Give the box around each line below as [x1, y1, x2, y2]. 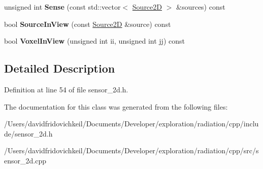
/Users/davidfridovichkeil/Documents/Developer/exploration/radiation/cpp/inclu [4, 118, 259, 129]
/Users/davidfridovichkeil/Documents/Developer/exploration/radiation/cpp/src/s [4, 145, 259, 156]
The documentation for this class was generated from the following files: [4, 101, 228, 112]
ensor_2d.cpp [4, 155, 46, 165]
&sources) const [176, 2, 225, 12]
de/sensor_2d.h [4, 128, 53, 139]
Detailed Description [4, 60, 115, 76]
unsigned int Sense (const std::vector [4, 2, 121, 12]
